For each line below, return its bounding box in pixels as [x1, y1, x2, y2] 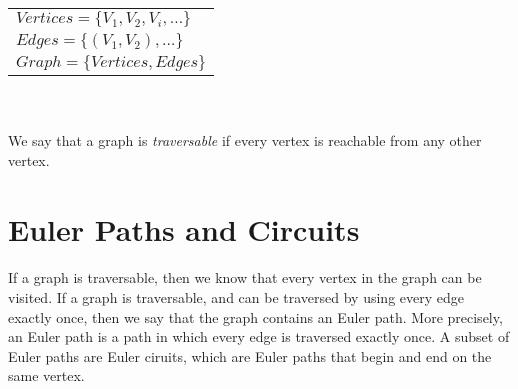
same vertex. [8, 365, 85, 386]
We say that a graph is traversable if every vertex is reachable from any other [8, 130, 482, 151]
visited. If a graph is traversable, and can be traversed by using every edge [8, 286, 464, 307]
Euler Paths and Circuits [8, 208, 360, 249]
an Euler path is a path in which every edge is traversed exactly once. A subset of [8, 326, 510, 347]
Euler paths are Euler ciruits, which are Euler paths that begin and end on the [8, 345, 492, 366]
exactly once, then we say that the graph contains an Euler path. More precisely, [8, 306, 503, 327]
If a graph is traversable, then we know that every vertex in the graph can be [8, 267, 482, 288]
